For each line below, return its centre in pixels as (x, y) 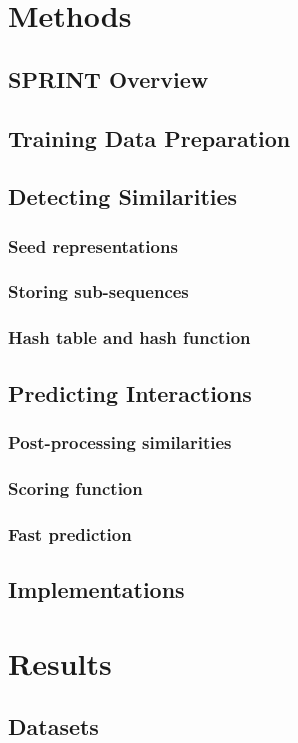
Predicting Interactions (130, 392)
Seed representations (93, 245)
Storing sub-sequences (98, 291)
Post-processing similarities (120, 441)
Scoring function (75, 487)
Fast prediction (70, 533)
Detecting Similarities (123, 196)
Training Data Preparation (149, 137)
